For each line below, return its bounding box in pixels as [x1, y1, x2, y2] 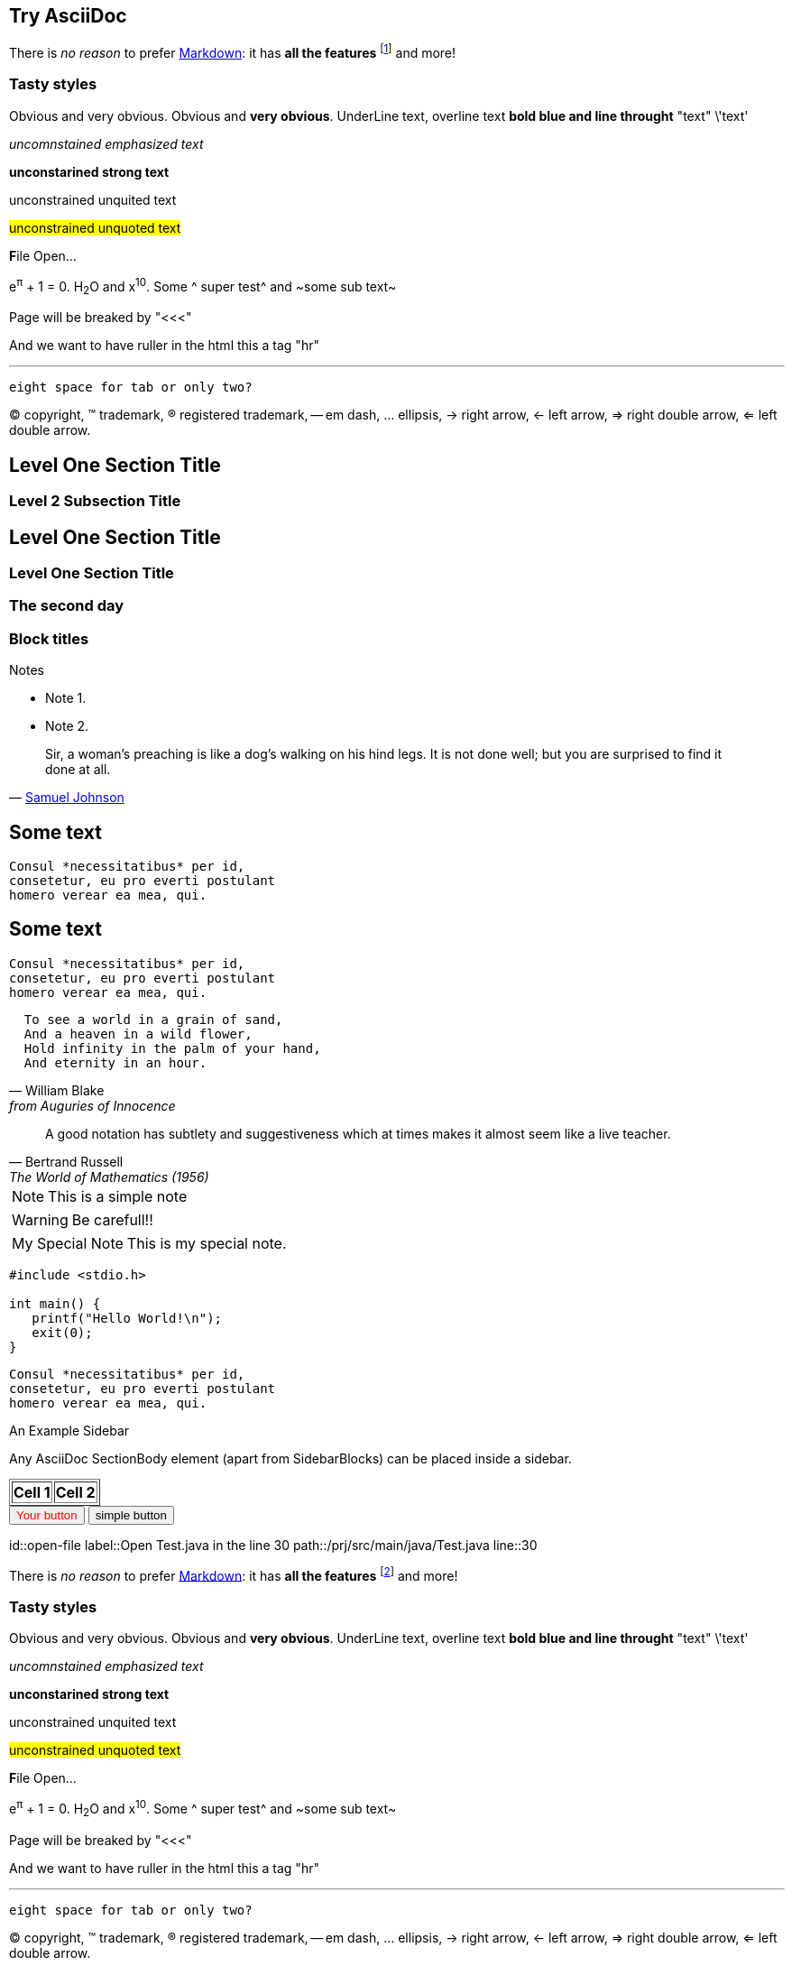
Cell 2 [55, 1482, 96, 1501]
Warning [12, 1210, 69, 1229]
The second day [9, 596, 124, 615]
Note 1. [45, 690, 87, 706]
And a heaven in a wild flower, [23, 1026, 253, 1041]
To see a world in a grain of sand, [23, 1011, 283, 1027]
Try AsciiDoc [9, 5, 127, 27]
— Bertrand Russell [9, 1153, 124, 1169]
